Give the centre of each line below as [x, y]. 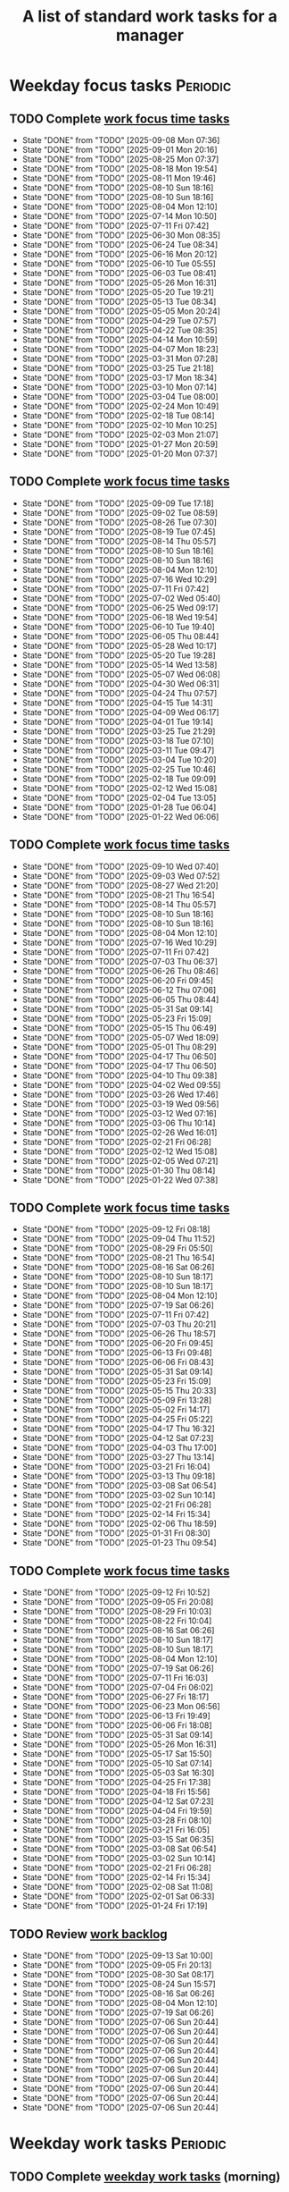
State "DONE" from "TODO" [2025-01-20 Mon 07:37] [120, 454]
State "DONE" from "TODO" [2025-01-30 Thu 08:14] [119, 1170]
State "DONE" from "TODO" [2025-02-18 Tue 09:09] [119, 779]
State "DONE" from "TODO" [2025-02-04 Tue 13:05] [119, 797]
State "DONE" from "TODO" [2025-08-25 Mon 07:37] [120, 159]
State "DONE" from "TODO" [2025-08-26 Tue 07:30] [119, 522]
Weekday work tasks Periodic [118, 2144]
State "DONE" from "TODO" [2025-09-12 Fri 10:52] [116, 1592]
